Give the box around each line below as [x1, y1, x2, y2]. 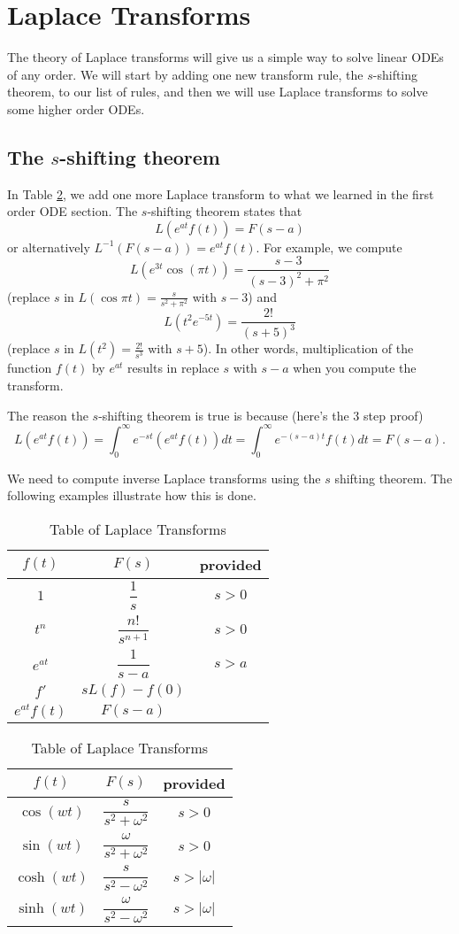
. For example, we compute [256, 237, 402, 256]
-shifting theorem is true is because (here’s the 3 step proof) [98, 405, 424, 424]
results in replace [127, 359, 219, 377]
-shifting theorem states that [147, 202, 302, 220]
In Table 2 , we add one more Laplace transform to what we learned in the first [7, 184, 434, 203]
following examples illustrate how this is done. [7, 486, 256, 505]
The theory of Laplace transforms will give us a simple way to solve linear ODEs [7, 48, 444, 66]
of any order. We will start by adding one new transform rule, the [7, 65, 363, 83]
